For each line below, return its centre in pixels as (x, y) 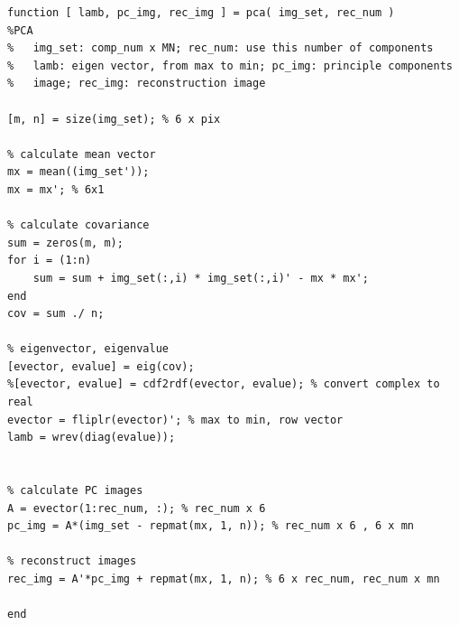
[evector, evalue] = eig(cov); (101, 366)
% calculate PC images (75, 491)
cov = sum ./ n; (56, 314)
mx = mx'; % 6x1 (56, 189)
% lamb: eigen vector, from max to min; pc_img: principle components (230, 65)
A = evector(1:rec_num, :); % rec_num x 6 (137, 508)
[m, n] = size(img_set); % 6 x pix (114, 119)
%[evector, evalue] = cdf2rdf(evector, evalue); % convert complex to (224, 384)
